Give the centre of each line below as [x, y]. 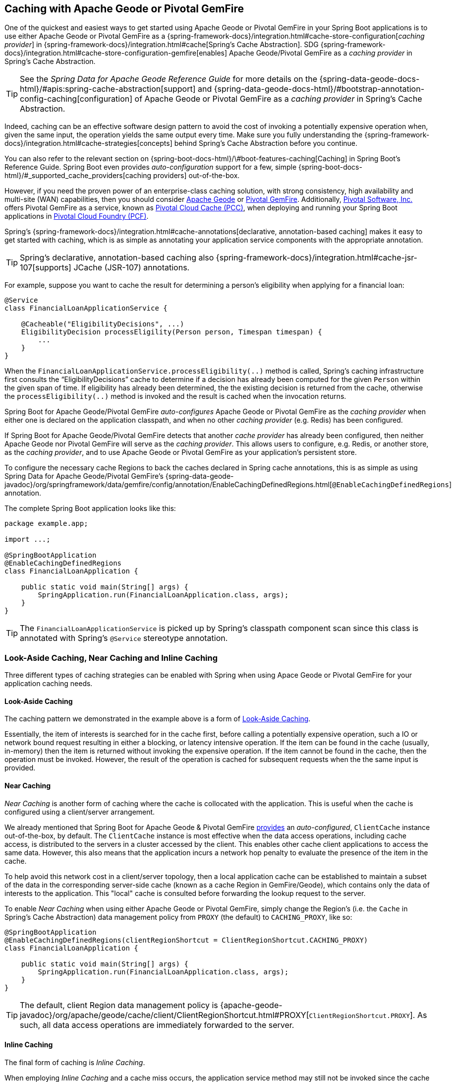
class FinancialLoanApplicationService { [86, 308]
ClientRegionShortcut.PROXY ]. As [368, 1015]
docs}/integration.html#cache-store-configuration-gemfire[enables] [116, 53]
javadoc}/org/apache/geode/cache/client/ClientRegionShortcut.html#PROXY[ [165, 1015]
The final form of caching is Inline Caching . [75, 1062]
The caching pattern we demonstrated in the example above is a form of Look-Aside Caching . [158, 719]
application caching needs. [49, 684]
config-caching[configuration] [76, 99]
